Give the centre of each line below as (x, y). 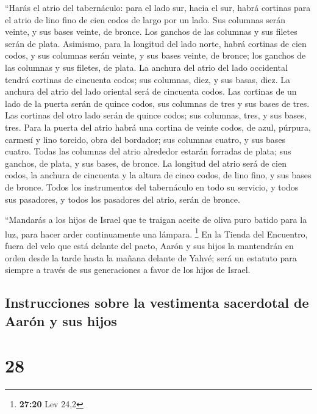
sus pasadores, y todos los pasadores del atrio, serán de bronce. (123, 199)
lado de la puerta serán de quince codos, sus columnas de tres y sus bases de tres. (157, 103)
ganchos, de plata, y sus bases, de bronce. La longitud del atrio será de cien (146, 163)
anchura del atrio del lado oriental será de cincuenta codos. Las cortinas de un (151, 91)
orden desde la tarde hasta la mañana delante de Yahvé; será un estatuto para (151, 257)
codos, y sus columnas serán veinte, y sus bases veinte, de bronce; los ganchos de (155, 55)
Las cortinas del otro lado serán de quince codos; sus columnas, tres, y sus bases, (156, 115)
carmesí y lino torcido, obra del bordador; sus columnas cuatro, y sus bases (145, 139)
